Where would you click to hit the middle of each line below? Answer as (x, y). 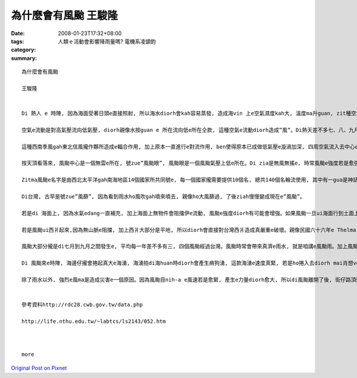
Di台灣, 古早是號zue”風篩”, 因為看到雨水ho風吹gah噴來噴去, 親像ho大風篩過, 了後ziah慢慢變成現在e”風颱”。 (164, 196)
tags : (18, 41)
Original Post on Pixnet (39, 368)
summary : (24, 58)
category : (24, 50)
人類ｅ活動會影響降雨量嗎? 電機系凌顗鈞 (107, 41)
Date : (18, 33)
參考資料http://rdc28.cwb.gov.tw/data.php (82, 305)
